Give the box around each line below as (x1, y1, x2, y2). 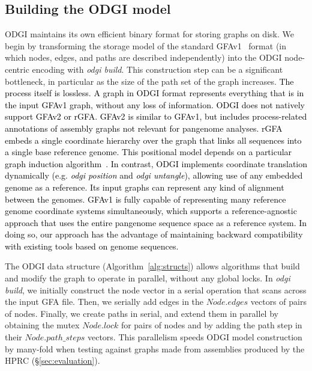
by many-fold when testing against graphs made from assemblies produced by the (5, 342, 305, 355)
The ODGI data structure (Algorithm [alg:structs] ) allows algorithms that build (5, 260, 300, 272)
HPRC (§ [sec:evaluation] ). (5, 354, 100, 367)
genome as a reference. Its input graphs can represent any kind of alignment (5, 180, 284, 193)
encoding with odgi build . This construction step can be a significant (32, 63, 283, 75)
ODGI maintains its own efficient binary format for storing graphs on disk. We (5, 28, 294, 40)
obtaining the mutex (5, 319, 80, 331)
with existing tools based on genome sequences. (5, 239, 179, 252)
